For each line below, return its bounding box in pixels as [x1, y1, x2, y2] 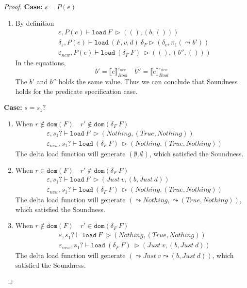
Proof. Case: [4, 1, 43, 11]
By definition [15, 17, 54, 28]
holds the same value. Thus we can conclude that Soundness [58, 76, 238, 87]
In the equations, [15, 58, 66, 68]
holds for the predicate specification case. [15, 86, 138, 96]
